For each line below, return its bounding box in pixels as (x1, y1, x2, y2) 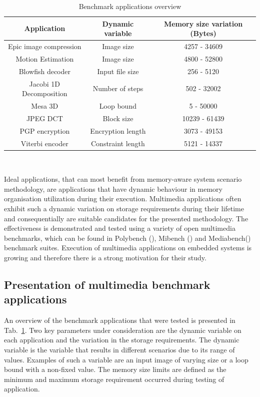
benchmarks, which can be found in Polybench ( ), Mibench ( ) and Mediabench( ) (4, 232, 251, 243)
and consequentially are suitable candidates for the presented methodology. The (4, 213, 248, 223)
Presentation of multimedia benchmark (4, 276, 210, 292)
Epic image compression (8, 41, 81, 52)
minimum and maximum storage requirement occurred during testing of (4, 373, 224, 384)
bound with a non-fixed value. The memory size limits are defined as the (4, 364, 226, 374)
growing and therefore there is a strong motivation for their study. (4, 252, 206, 262)
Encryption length (90, 125, 146, 136)
